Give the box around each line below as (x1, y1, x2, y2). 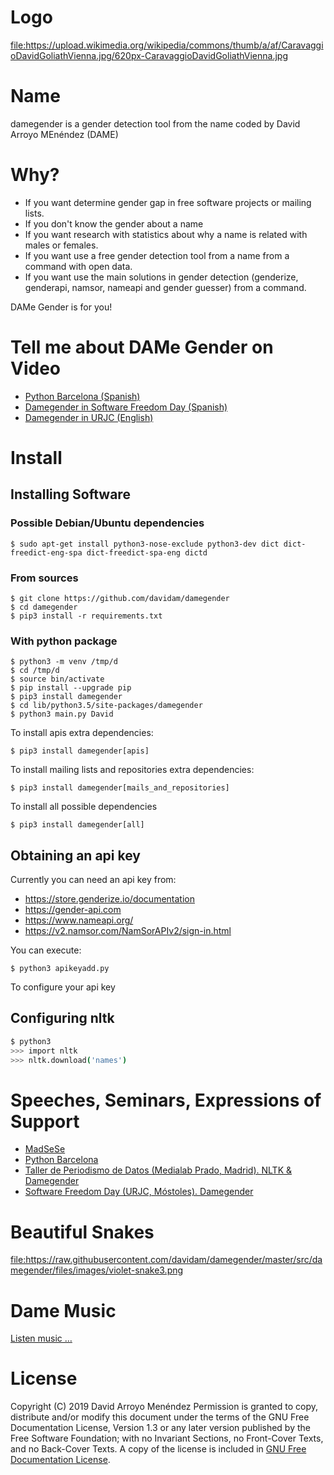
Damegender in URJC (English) (24, 411, 154, 423)
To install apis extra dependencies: (10, 727, 154, 739)
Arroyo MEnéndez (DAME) (10, 128, 119, 140)
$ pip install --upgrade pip (10, 683, 132, 693)
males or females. (24, 239, 99, 251)
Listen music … (10, 1332, 73, 1345)
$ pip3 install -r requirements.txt (10, 611, 163, 621)
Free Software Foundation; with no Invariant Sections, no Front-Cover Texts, (10, 1432, 324, 1445)
